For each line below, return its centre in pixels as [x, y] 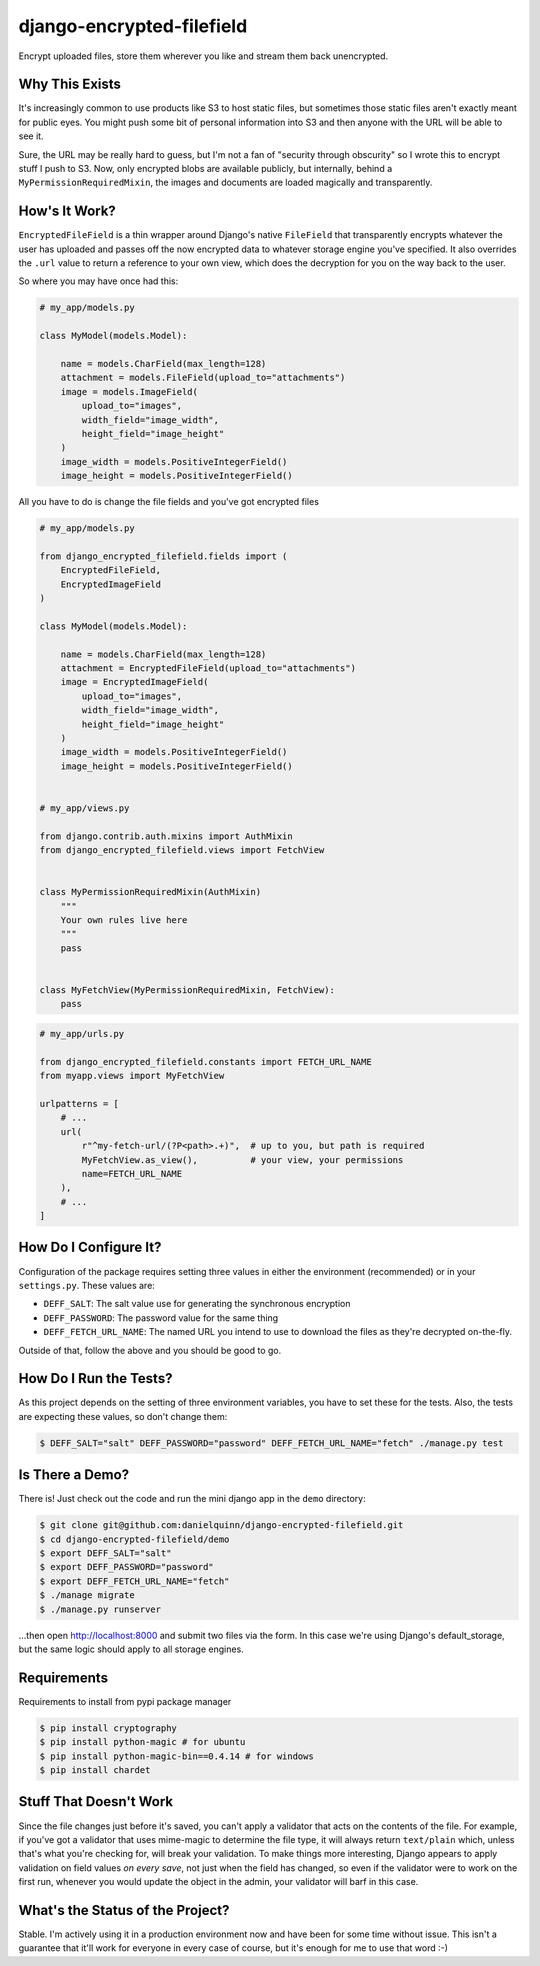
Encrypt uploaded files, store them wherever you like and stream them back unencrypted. [203, 56]
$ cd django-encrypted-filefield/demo [134, 1539]
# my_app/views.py [84, 808]
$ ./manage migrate [87, 1595]
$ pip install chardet [95, 1770]
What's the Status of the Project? [124, 1910]
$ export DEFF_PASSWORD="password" [126, 1567]
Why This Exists [70, 84]
